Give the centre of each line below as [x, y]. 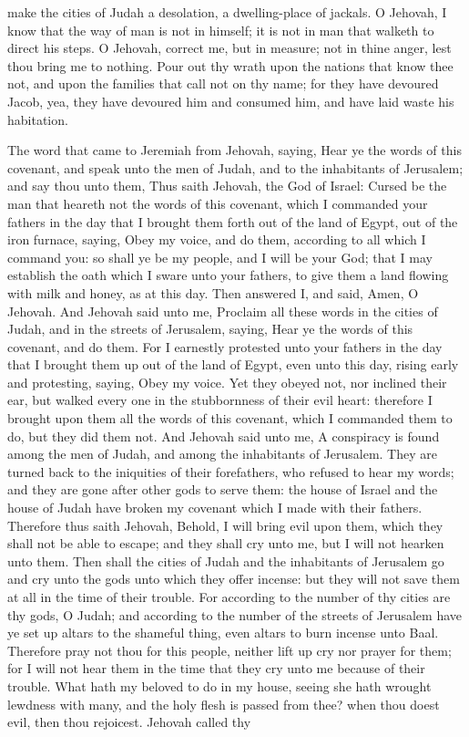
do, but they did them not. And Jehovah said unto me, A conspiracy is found [224, 436]
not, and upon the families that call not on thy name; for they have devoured [223, 83]
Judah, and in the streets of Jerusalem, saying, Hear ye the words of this [210, 329]
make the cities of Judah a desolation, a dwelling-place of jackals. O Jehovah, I [227, 12]
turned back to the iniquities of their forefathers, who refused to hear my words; [231, 471]
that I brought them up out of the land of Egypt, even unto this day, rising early [233, 364]
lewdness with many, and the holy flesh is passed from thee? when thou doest [224, 704]
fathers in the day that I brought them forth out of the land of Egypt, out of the [233, 221]
